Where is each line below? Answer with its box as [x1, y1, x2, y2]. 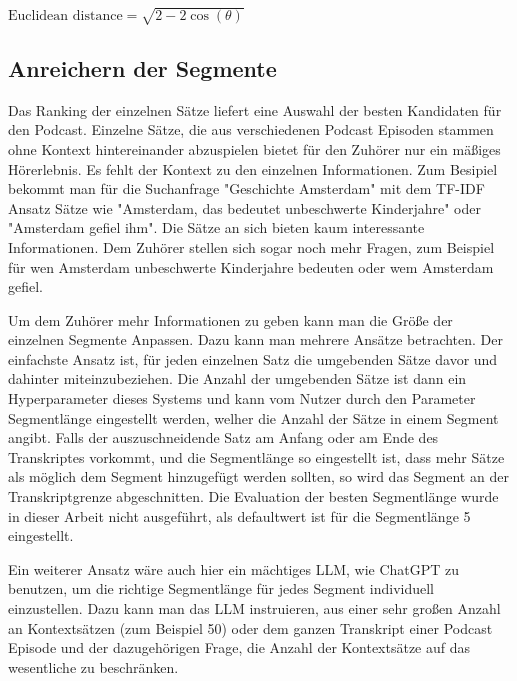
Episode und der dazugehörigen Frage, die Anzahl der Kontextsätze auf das [8, 637, 471, 658]
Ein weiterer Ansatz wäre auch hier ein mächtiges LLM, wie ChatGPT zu [8, 558, 460, 579]
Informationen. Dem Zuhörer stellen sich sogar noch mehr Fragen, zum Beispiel [8, 236, 495, 257]
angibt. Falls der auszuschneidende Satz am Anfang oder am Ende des [8, 427, 439, 448]
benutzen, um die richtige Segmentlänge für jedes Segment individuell [8, 578, 435, 599]
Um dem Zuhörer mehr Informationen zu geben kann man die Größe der [8, 309, 453, 330]
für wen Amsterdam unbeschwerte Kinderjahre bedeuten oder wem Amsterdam [8, 256, 494, 277]
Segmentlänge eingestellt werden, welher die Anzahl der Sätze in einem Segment [8, 407, 499, 428]
